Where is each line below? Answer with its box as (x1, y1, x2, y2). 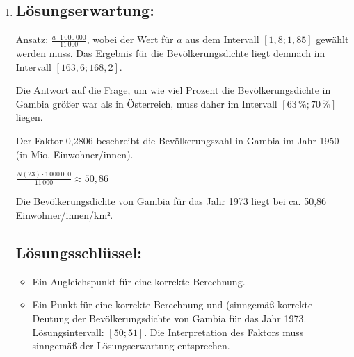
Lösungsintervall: (32, 324, 104, 339)
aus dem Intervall (185, 32, 259, 47)
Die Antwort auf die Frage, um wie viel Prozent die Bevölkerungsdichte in (15, 83, 331, 97)
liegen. (15, 110, 43, 124)
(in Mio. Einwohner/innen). (15, 147, 134, 161)
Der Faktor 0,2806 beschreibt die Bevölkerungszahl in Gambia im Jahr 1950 (15, 133, 339, 147)
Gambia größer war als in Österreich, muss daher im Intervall (15, 96, 277, 110)
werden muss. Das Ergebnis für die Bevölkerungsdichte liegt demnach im (15, 46, 325, 60)
